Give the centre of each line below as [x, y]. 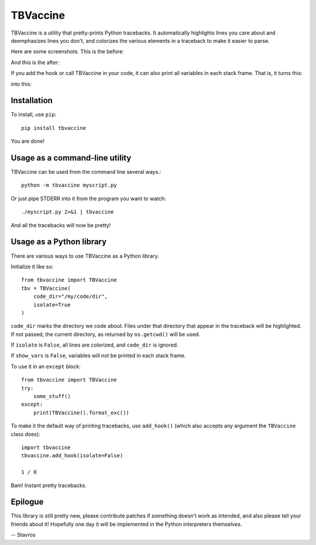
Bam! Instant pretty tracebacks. [49, 485]
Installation [32, 100]
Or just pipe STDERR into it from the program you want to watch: [88, 198]
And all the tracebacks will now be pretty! [61, 225]
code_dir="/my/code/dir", [71, 297]
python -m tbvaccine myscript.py [69, 185]
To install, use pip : [34, 115]
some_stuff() [52, 396]
